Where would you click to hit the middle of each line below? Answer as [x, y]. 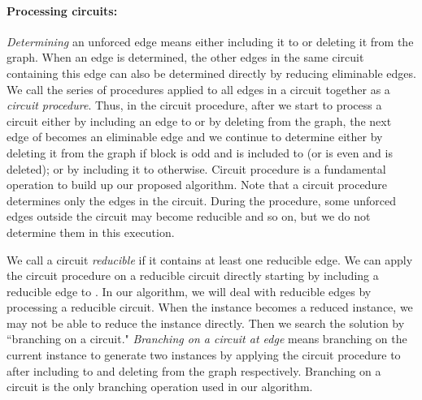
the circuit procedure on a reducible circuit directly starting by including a [193, 275]
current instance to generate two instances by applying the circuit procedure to [204, 355]
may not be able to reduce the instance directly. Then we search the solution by [206, 323]
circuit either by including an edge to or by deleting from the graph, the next [199, 120]
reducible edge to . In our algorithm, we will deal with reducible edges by [189, 291]
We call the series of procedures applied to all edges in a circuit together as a [198, 89]
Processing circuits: [62, 10]
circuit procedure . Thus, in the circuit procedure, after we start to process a [194, 105]
